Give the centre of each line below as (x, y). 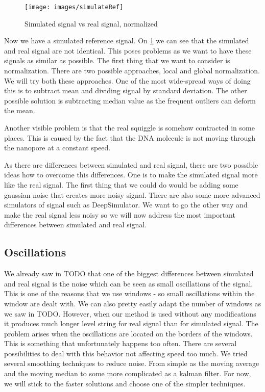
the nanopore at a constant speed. (57, 148)
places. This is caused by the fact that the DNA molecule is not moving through (130, 137)
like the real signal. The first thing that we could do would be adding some (121, 184)
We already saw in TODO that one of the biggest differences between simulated (129, 273)
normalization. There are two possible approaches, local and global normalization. (132, 71)
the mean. (20, 110)
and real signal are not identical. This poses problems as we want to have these (128, 50)
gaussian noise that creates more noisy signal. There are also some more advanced (132, 194)
